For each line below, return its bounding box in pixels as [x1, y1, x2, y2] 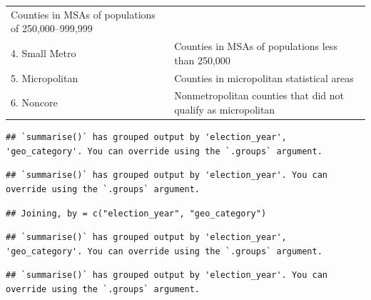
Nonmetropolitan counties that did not [174, 88, 344, 103]
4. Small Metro [11, 45, 76, 60]
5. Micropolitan [11, 70, 78, 85]
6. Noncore [11, 95, 58, 110]
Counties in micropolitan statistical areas [174, 70, 354, 85]
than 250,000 [174, 52, 230, 67]
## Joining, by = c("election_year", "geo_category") [6, 208, 267, 219]
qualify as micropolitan [174, 102, 275, 117]
